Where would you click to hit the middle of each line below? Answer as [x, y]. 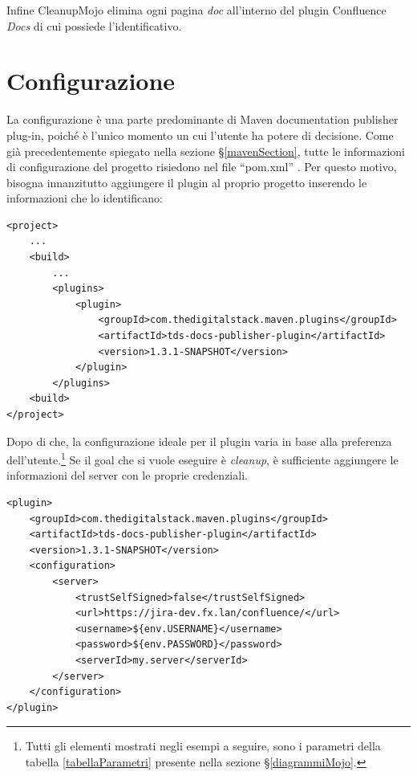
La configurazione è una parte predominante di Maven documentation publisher [202, 119]
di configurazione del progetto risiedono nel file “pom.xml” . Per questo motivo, [202, 167]
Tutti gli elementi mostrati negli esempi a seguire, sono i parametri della [203, 746]
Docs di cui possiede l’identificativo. [94, 25]
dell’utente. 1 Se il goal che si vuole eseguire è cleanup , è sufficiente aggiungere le [202, 458]
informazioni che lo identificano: [85, 198]
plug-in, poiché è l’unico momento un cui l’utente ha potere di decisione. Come [200, 135]
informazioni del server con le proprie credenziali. [127, 475]
